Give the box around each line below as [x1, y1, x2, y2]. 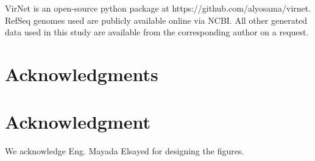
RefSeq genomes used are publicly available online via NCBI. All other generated [5, 13, 308, 26]
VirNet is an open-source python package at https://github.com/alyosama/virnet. [5, 2, 311, 14]
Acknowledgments [5, 61, 158, 86]
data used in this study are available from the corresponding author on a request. [5, 26, 309, 38]
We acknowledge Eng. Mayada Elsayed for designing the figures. [5, 145, 244, 157]
